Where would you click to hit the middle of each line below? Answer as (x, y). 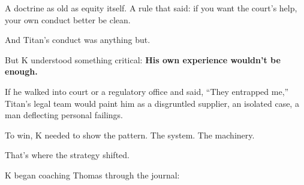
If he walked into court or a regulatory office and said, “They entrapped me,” (147, 91)
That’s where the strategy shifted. (67, 155)
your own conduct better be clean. (68, 19)
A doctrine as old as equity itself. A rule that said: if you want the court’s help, (151, 8)
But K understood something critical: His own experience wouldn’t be (143, 59)
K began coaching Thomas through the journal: (92, 175)
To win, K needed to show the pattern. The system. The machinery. (130, 135)
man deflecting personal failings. (64, 115)
